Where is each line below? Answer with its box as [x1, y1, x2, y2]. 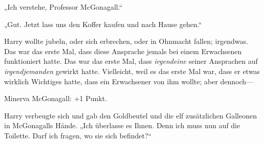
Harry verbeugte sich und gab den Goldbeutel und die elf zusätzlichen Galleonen [4, 110, 257, 121]
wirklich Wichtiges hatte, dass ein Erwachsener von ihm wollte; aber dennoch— [4, 76, 254, 86]
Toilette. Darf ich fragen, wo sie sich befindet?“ [4, 130, 152, 140]
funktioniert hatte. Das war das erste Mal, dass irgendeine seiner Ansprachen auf [4, 56, 258, 66]
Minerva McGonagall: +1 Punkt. [4, 93, 107, 104]
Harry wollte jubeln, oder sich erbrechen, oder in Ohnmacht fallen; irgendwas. [4, 36, 248, 46]
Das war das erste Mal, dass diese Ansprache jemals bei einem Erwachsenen [4, 45, 242, 56]
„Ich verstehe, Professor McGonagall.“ [4, 2, 123, 12]
